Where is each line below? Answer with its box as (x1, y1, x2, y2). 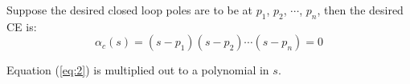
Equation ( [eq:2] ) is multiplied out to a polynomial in (6, 62, 269, 78)
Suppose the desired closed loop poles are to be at (6, 2, 253, 18)
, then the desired (317, 2, 404, 18)
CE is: (6, 18, 37, 34)
